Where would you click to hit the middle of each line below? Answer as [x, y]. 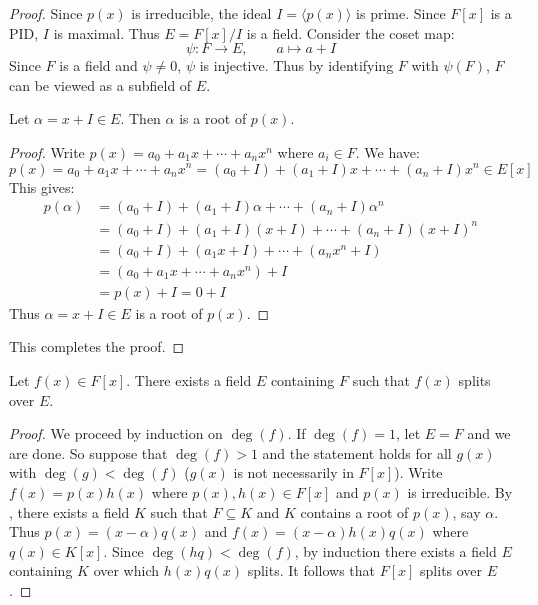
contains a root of [354, 511]
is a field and [98, 65]
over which [126, 570]
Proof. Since [46, 13]
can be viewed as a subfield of [100, 84]
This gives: [42, 186]
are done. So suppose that [88, 452]
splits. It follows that [311, 570]
